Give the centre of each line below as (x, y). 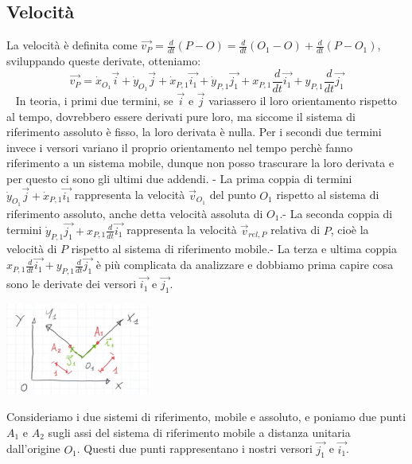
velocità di (32, 248)
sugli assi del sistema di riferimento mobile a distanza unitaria (199, 432)
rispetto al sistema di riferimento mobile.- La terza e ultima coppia (234, 248)
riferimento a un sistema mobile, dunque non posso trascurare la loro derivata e (200, 163)
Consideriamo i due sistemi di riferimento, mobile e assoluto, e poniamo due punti (206, 417)
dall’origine (33, 448)
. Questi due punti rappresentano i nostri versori (194, 448)
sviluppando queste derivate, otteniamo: (104, 61)
